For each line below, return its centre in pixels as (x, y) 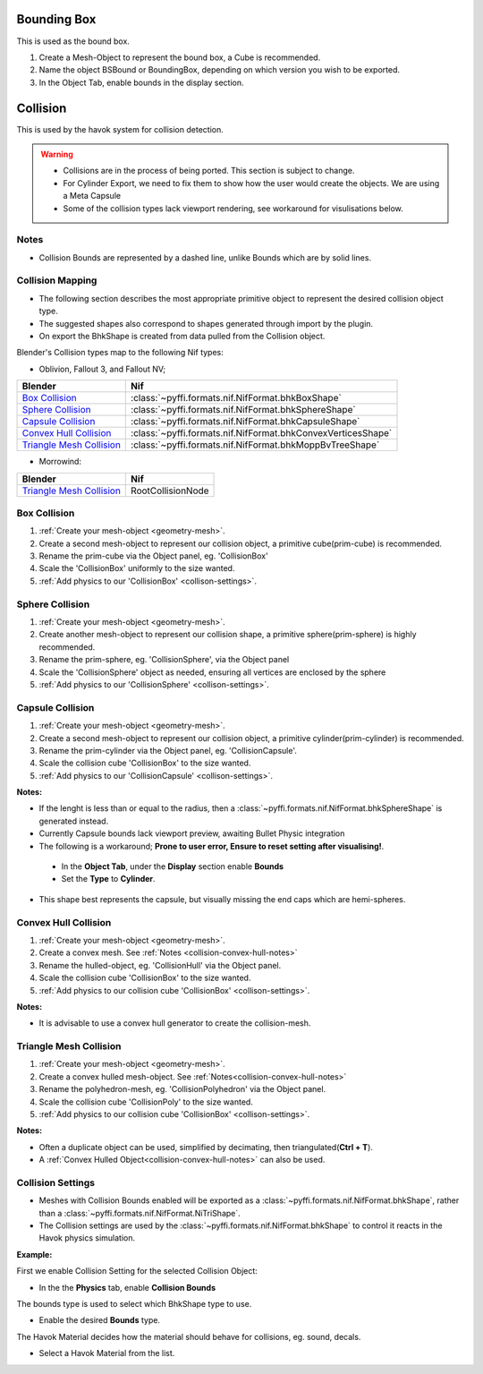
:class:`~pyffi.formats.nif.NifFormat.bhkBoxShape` (236, 398)
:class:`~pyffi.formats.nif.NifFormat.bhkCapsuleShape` (246, 422)
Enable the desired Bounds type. (100, 1320)
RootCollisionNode (170, 491)
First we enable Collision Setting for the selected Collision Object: (137, 1271)
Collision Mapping (57, 280)
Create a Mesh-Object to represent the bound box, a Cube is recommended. (180, 57)
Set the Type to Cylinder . (108, 879)
